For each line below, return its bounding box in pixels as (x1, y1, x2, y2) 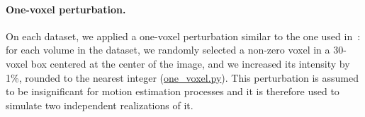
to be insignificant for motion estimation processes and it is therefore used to (6, 84, 339, 99)
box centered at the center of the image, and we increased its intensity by (30, 56, 350, 70)
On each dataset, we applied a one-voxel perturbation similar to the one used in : (6, 28, 361, 43)
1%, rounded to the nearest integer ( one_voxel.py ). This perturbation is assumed (6, 70, 359, 85)
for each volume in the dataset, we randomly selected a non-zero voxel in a (6, 42, 330, 57)
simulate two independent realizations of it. (6, 97, 193, 112)
